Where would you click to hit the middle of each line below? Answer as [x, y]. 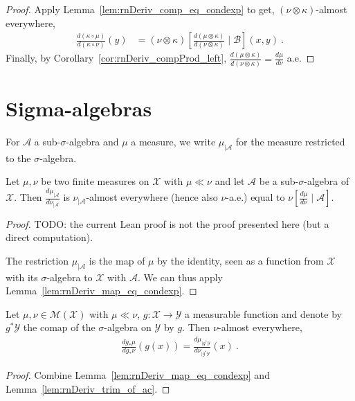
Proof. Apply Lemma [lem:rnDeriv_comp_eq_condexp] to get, [140, 9]
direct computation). [49, 237]
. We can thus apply [180, 277]
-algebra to [70, 277]
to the [18, 158]
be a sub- [279, 181]
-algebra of [327, 181]
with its [22, 277]
